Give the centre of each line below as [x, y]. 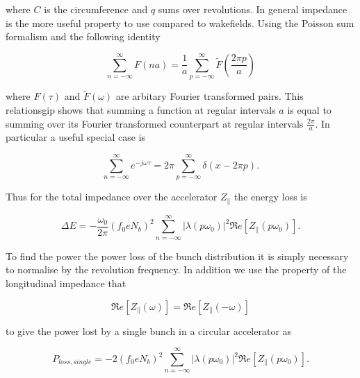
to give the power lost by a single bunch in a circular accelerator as [149, 330]
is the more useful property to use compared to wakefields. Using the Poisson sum [180, 23]
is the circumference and [96, 9]
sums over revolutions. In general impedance [253, 9]
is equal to [309, 109]
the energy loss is [270, 197]
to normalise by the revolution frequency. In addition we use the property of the [176, 269]
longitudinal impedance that [66, 283]
